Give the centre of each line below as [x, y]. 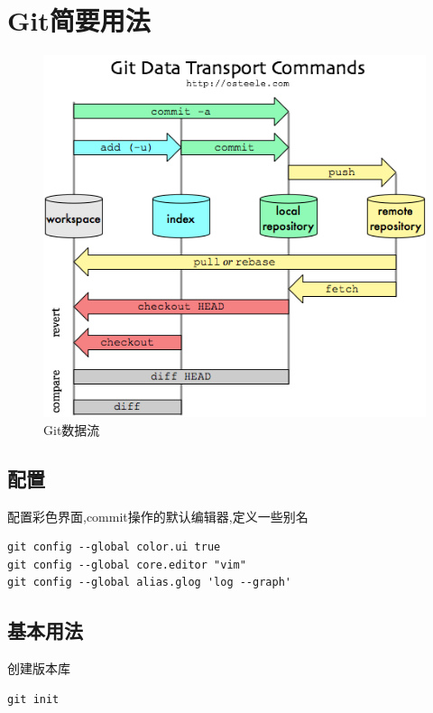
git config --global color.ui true [114, 547]
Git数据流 [72, 429]
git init [33, 699]
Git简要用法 [79, 20]
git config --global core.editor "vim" [127, 565]
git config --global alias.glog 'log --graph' [149, 583]
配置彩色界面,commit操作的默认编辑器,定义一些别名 [158, 516]
